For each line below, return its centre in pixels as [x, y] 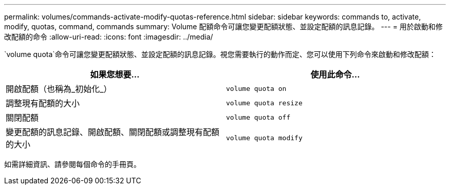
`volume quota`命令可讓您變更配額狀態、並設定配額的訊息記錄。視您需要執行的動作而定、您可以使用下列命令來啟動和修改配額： [220, 54]
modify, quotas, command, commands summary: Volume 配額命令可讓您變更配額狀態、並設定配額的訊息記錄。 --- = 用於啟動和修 [223, 26]
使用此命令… [335, 74]
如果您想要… [115, 74]
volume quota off [258, 117]
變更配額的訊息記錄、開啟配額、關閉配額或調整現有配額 [113, 132]
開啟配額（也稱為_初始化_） [59, 89]
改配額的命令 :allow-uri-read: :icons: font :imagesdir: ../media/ [109, 37]
